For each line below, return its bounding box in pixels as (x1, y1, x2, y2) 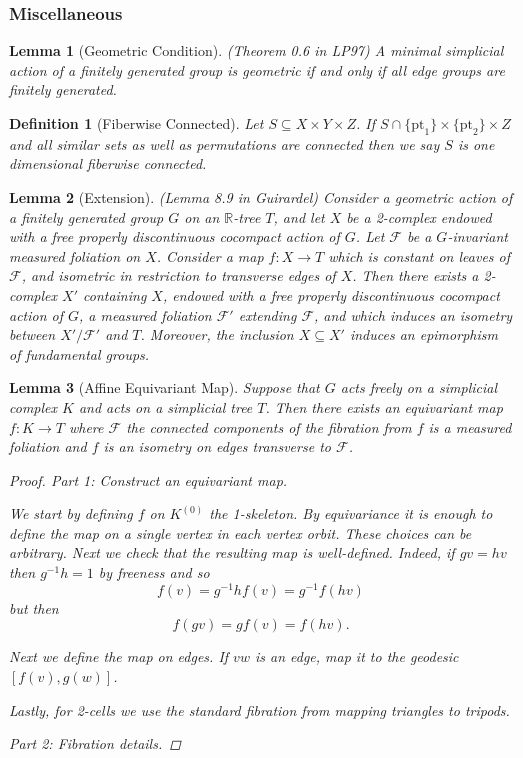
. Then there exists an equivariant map (265, 396, 503, 417)
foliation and (9, 436, 87, 457)
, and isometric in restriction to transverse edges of (21, 265, 336, 286)
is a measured (428, 416, 512, 437)
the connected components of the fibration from (126, 416, 412, 437)
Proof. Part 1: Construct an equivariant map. (9, 469, 288, 490)
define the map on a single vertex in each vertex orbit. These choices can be (9, 522, 472, 543)
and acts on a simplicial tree (78, 396, 253, 417)
